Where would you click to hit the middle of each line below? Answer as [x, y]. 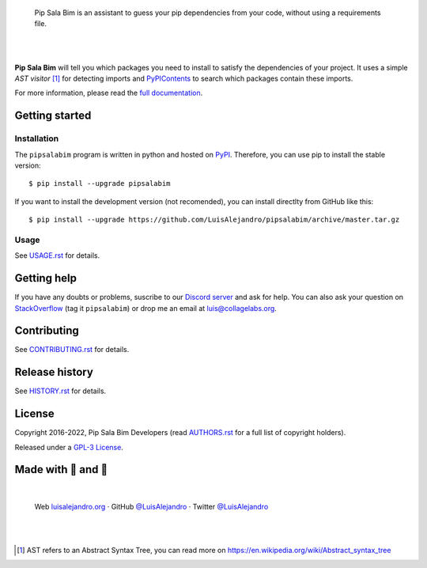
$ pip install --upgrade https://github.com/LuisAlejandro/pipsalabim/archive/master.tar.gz [214, 220]
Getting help [45, 278]
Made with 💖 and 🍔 [61, 470]
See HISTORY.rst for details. [60, 391]
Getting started [53, 116]
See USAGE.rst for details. [57, 256]
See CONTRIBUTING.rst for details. [72, 350]
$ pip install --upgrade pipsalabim [100, 184]
